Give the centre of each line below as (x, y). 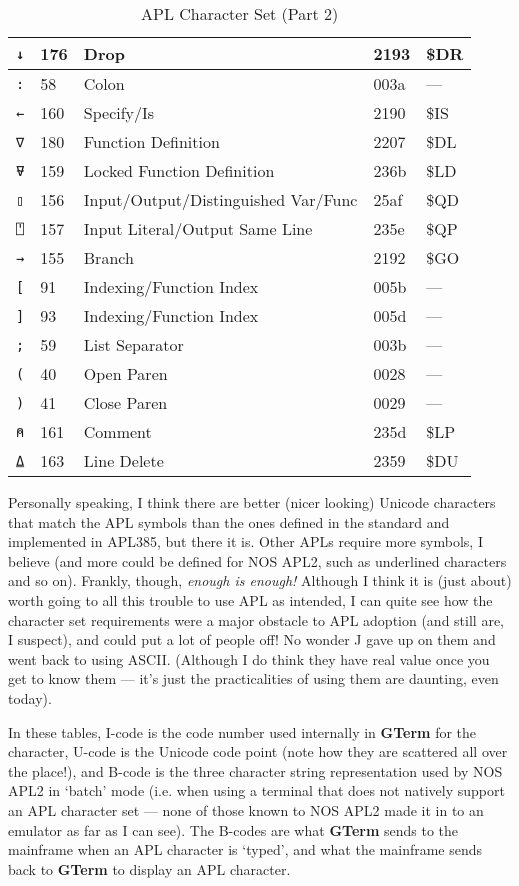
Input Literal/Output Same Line (198, 228)
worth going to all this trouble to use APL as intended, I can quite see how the (250, 599)
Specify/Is (119, 112)
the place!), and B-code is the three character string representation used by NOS (255, 770)
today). (30, 697)
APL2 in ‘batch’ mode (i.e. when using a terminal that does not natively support (256, 790)
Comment (117, 431)
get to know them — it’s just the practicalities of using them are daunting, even (253, 678)
